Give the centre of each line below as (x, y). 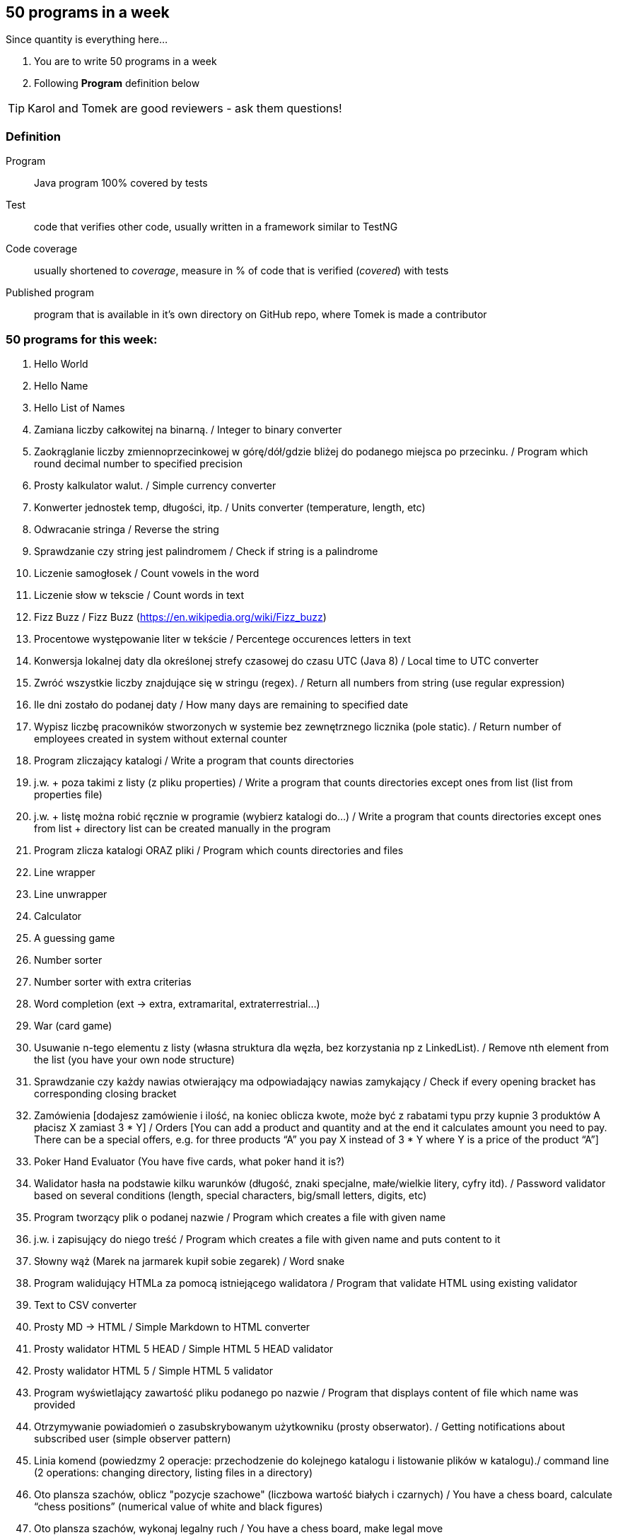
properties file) (68, 794)
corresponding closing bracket (105, 1093)
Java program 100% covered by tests (121, 183)
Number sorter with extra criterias (113, 981)
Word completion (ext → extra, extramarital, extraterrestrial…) (177, 1003)
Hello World (61, 363)
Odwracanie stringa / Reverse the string (127, 529)
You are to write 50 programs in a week (126, 62)
